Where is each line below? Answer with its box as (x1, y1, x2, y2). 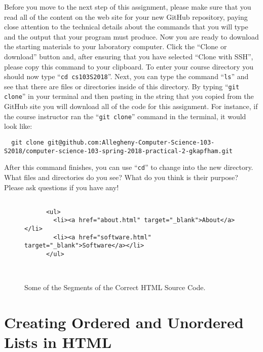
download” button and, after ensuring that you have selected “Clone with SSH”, (4, 51, 253, 61)
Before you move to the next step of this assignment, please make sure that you (4, 2, 251, 12)
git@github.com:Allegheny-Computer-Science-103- (47, 138, 215, 146)
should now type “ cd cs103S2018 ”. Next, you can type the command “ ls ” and (4, 71, 249, 82)
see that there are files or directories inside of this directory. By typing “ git (4, 81, 240, 91)
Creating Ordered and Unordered (4, 312, 244, 333)
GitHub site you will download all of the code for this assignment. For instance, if (4, 101, 258, 112)
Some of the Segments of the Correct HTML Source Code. (24, 282, 206, 293)
